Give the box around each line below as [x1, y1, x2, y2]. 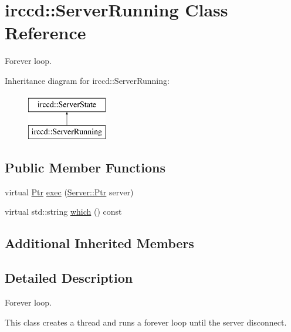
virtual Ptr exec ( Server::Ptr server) [5, 185, 134, 198]
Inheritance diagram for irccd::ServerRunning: [5, 74, 170, 86]
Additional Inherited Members [5, 234, 194, 252]
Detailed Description [5, 269, 133, 287]
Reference [5, 21, 86, 45]
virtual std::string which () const [5, 205, 122, 218]
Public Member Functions [5, 158, 165, 177]
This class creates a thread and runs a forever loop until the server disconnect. [5, 316, 287, 328]
